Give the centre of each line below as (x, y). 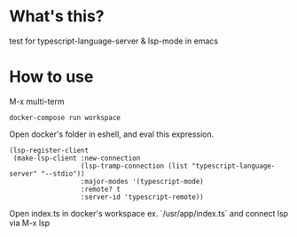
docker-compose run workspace (65, 117)
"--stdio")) (63, 174)
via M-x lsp (30, 223)
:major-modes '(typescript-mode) (142, 181)
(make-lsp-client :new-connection (77, 158)
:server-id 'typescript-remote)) (142, 197)
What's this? (57, 16)
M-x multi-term (37, 101)
